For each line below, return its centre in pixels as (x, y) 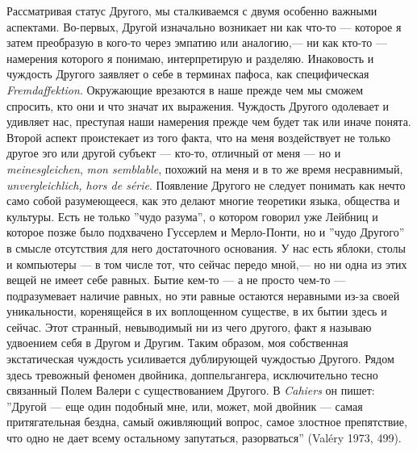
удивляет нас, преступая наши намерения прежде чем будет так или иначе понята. (209, 121)
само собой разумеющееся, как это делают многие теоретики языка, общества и (203, 201)
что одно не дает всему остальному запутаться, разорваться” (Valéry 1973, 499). (204, 438)
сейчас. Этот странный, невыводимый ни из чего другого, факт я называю (189, 326)
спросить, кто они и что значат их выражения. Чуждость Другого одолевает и (198, 105)
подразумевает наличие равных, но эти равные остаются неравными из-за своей (203, 295)
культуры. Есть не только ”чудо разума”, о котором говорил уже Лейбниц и (192, 216)
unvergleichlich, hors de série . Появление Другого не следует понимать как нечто (206, 184)
